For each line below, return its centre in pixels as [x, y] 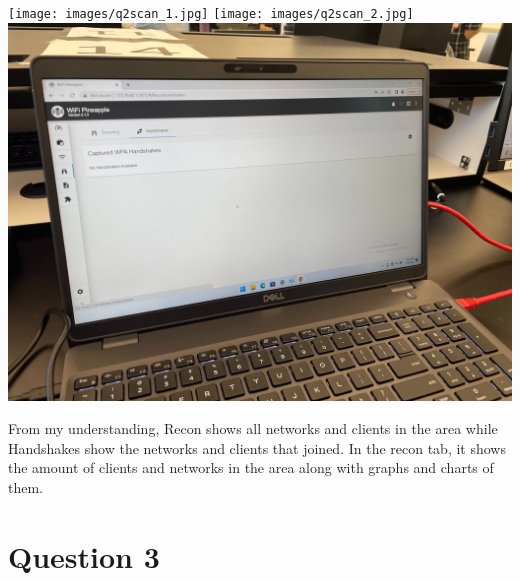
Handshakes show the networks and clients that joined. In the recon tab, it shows [257, 447]
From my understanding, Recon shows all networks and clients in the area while [253, 428]
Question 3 [84, 555]
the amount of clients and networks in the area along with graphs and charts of [251, 467]
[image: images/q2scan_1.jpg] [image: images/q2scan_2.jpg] [211, 14]
